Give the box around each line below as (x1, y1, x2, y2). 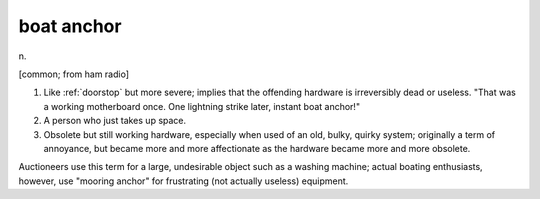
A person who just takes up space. (43, 115, 187, 127)
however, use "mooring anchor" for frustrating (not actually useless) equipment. (18, 175, 349, 187)
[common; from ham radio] (18, 68, 130, 80)
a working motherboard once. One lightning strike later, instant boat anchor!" (43, 100, 360, 112)
